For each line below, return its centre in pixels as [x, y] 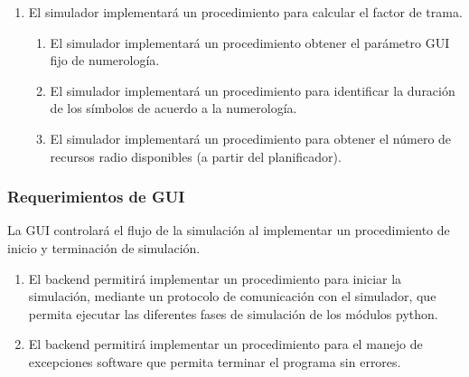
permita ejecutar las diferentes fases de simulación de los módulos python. [233, 313]
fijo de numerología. [105, 60]
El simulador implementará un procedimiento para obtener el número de [251, 138]
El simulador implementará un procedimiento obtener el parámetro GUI [250, 42]
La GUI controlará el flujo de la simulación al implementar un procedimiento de [229, 230]
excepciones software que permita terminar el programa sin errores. [215, 361]
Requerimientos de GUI [96, 197]
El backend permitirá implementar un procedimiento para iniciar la [215, 278]
